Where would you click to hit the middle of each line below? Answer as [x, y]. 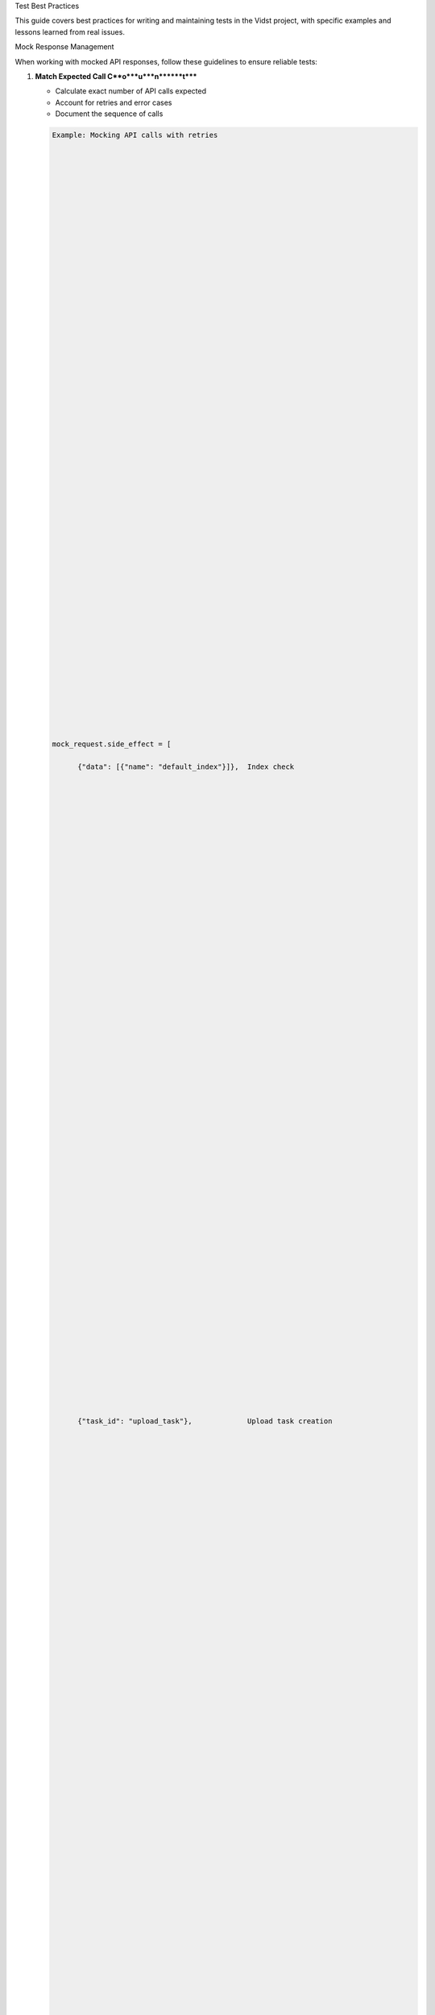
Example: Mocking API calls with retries [135, 135]
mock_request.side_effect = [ [112, 744]
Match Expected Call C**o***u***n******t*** [116, 76]
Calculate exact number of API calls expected [131, 91]
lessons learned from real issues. [70, 31]
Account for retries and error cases [114, 102]
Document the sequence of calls [109, 114]
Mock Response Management [64, 47]
